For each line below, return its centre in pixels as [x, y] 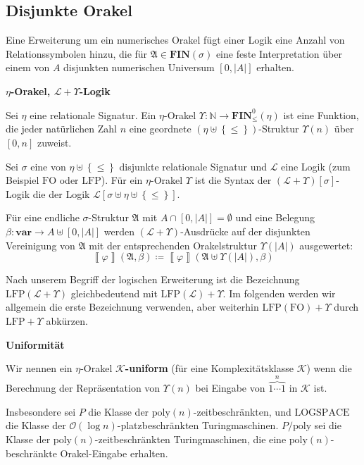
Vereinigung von [40, 245]
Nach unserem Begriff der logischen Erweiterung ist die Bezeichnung [153, 279]
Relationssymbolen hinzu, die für [77, 53]
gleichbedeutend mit [114, 293]
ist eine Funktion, [321, 114]
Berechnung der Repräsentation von [83, 388]
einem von [28, 67]
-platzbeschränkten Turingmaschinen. [198, 425]
